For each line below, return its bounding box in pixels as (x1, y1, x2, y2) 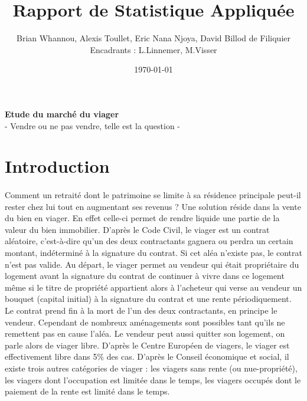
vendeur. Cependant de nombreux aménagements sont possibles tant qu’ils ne (5, 315, 285, 328)
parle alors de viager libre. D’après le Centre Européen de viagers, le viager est (5, 338, 290, 351)
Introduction (5, 154, 110, 178)
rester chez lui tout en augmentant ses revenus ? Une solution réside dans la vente (5, 200, 301, 212)
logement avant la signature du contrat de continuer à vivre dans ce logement (5, 269, 285, 282)
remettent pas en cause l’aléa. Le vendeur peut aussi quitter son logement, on (5, 327, 285, 340)
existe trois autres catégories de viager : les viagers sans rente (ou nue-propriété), (5, 361, 298, 374)
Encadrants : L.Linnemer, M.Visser (90, 43, 217, 55)
